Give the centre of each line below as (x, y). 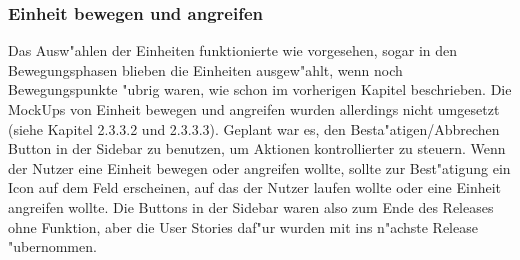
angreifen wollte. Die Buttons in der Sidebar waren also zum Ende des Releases (251, 206)
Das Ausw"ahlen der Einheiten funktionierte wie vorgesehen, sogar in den (233, 50)
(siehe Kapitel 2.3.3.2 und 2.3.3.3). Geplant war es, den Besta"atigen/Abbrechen (254, 128)
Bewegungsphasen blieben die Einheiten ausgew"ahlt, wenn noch (205, 69)
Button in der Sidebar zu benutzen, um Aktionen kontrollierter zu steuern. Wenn (257, 148)
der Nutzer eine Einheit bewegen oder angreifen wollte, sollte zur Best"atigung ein (259, 167)
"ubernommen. (52, 246)
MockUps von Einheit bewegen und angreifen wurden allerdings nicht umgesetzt (254, 109)
